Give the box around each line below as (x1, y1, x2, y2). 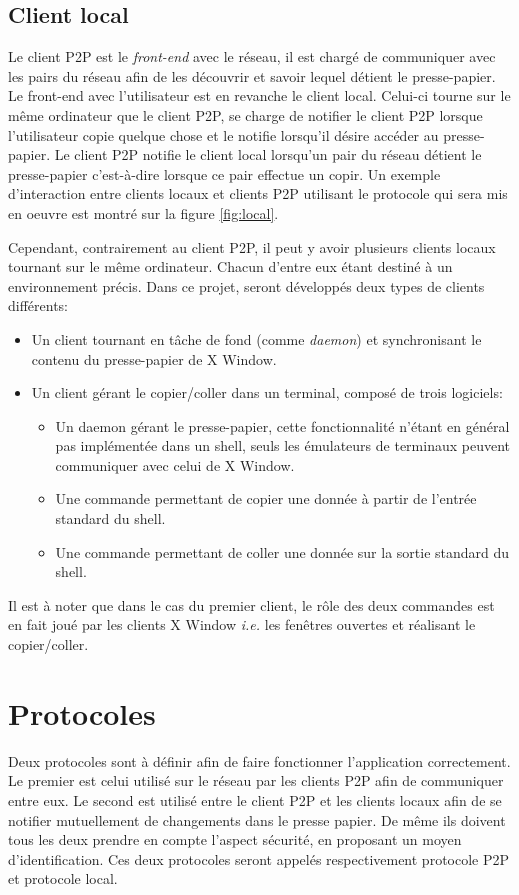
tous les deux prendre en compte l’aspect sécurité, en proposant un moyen (8, 829, 462, 850)
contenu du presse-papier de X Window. (31, 348, 277, 369)
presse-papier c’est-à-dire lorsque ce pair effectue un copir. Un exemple (8, 163, 441, 184)
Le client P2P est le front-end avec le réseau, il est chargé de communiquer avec (8, 46, 496, 67)
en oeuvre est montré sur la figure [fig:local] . (8, 202, 279, 223)
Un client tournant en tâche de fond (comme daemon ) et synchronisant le (31, 328, 482, 349)
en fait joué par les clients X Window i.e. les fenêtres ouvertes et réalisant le (8, 614, 476, 635)
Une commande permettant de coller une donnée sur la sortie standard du (55, 541, 510, 562)
